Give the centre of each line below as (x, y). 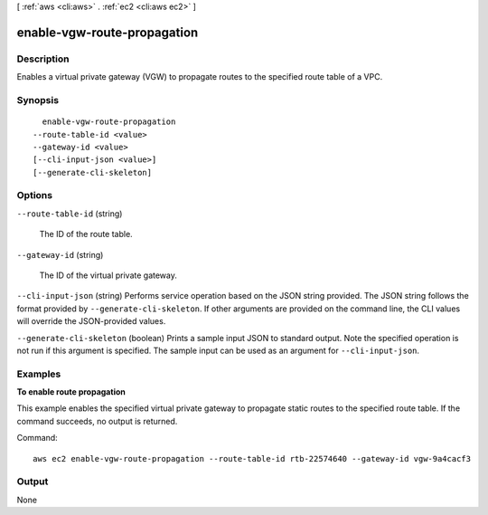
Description (43, 59)
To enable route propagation (71, 392)
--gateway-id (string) (60, 254)
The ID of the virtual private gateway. (108, 275)
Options (35, 196)
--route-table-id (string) (70, 214)
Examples (39, 374)
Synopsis (38, 100)
